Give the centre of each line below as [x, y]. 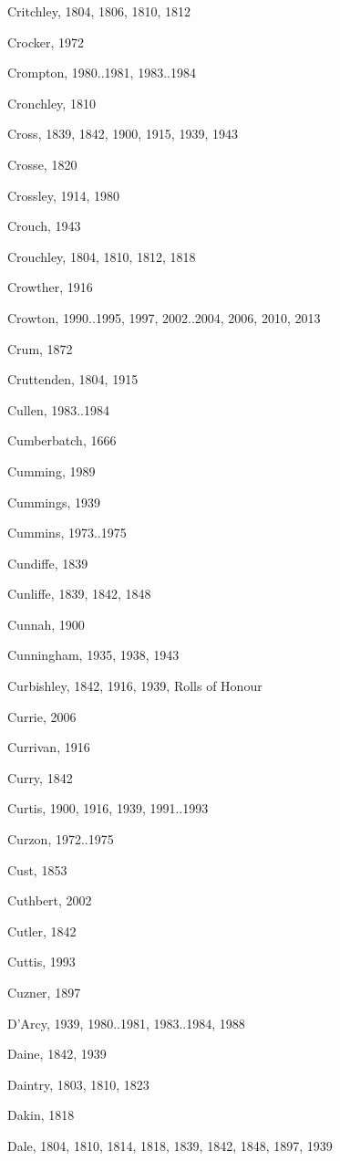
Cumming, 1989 [52, 471]
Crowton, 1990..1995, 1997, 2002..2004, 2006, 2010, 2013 [164, 317]
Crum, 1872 [40, 348]
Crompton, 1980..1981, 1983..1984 [102, 73]
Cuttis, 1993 [41, 962]
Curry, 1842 [40, 777]
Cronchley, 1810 [52, 103]
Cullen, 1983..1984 [59, 409]
